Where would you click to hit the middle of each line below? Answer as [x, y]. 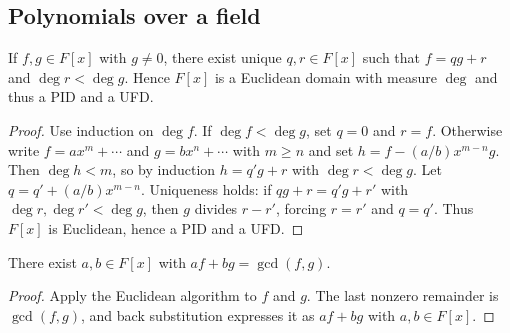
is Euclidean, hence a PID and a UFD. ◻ [176, 227]
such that [391, 57]
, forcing [301, 208]
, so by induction [164, 169]
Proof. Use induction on [81, 129]
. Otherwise [467, 129]
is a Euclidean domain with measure [325, 76]
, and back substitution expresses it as [198, 314]
